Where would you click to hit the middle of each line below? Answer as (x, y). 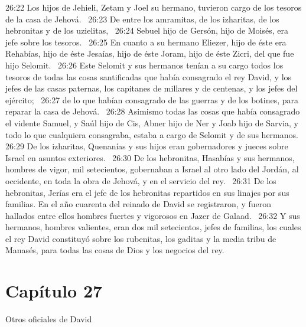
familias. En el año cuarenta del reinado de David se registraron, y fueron (139, 204)
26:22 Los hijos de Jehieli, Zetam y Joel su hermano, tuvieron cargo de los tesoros (154, 7)
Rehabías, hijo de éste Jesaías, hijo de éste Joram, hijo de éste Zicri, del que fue (150, 53)
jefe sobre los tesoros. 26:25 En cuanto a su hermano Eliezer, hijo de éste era (146, 42)
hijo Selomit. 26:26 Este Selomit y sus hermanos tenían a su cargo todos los (144, 65)
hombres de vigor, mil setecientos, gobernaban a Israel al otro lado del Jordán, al (152, 169)
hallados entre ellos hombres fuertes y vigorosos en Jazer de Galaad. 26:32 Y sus (153, 215)
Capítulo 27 (54, 291)
